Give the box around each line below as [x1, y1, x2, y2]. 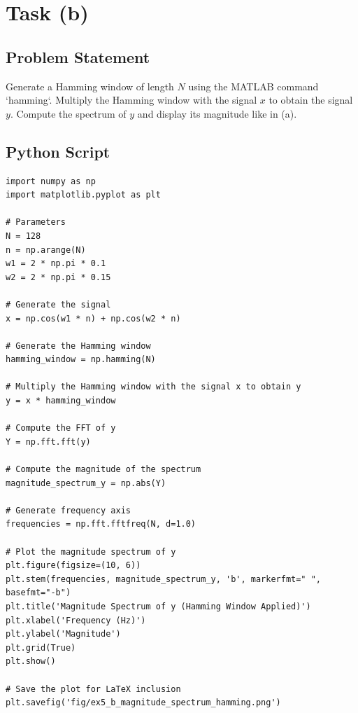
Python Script [6, 140, 110, 162]
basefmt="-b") [6, 588, 71, 598]
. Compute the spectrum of [10, 106, 127, 120]
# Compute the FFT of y [6, 423, 116, 434]
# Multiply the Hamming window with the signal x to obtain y [6, 382, 301, 392]
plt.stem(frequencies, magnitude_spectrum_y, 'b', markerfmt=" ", [6, 574, 322, 584]
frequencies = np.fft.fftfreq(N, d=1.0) [6, 519, 196, 529]
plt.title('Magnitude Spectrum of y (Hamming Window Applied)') [6, 601, 311, 611]
